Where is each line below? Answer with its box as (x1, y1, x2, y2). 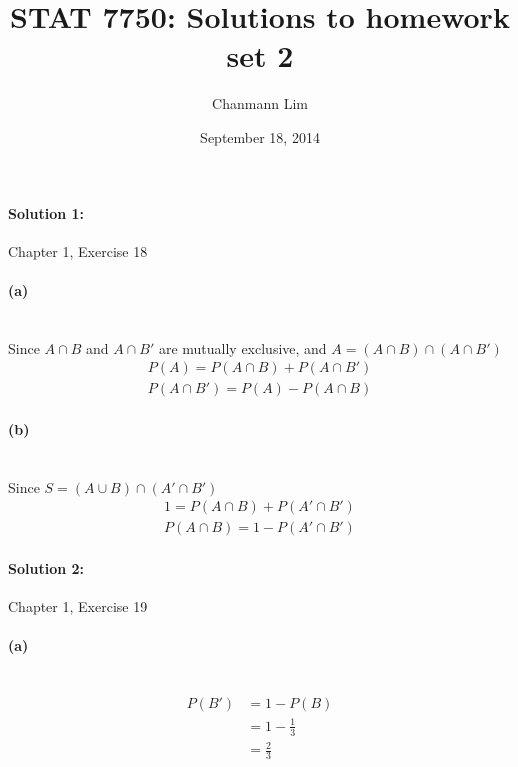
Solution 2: (8, 557, 85, 578)
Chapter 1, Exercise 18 (8, 240, 148, 261)
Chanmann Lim (212, 93, 308, 114)
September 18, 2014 (200, 126, 320, 147)
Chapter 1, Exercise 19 (8, 596, 148, 617)
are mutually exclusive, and (158, 337, 327, 358)
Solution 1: (8, 202, 85, 223)
